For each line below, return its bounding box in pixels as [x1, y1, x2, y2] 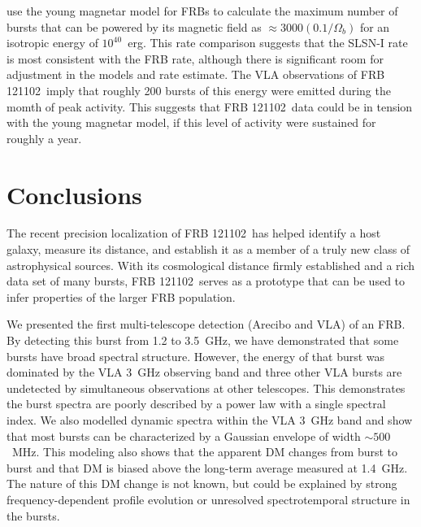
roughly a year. [7, 129, 82, 146]
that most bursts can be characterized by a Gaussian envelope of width [7, 427, 361, 444]
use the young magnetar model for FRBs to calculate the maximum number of [7, 2, 398, 19]
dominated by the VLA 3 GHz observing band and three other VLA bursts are [7, 364, 402, 381]
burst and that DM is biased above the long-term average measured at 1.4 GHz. [7, 459, 408, 476]
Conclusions [7, 177, 142, 211]
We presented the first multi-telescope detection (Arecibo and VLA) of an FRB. [7, 316, 406, 333]
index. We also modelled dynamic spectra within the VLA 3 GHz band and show [7, 412, 413, 428]
